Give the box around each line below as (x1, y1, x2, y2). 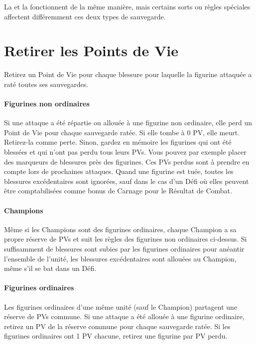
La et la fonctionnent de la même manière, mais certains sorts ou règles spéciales (4, 1, 251, 11)
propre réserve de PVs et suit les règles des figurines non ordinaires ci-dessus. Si (4, 234, 247, 244)
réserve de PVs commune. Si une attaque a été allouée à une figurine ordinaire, (4, 311, 245, 322)
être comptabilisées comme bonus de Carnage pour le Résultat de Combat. (4, 185, 232, 196)
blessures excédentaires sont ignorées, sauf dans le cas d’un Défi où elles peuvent (4, 175, 249, 186)
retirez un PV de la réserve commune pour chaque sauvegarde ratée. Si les (4, 321, 231, 331)
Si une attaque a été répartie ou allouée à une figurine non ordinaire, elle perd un (4, 117, 253, 128)
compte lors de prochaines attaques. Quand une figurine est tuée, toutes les (4, 166, 234, 176)
